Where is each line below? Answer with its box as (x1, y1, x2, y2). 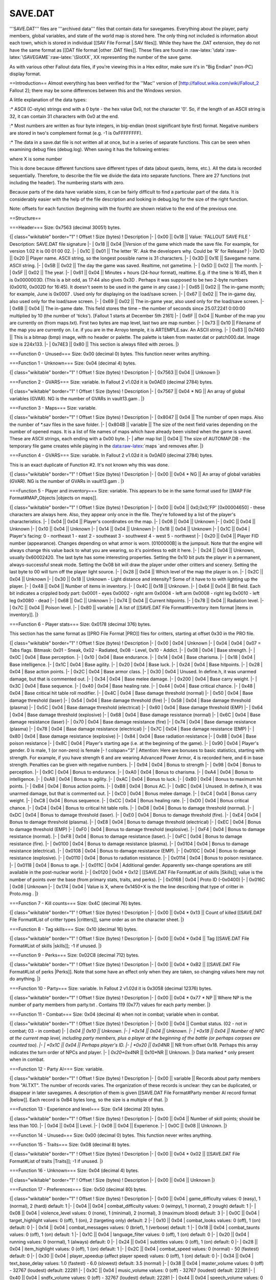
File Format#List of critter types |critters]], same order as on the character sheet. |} (9, 916, 185, 923)
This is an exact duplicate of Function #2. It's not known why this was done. (9, 461, 170, 468)
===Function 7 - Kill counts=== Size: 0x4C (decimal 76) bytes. (9, 900, 142, 906)
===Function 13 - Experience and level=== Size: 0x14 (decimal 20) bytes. (9, 1106, 165, 1112)
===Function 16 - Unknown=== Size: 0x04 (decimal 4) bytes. (9, 1167, 139, 1174)
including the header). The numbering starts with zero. (9, 179, 125, 185)
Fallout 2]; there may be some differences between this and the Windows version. (9, 87, 182, 93)
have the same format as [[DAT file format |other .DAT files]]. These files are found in (9, 47, 189, 53)
